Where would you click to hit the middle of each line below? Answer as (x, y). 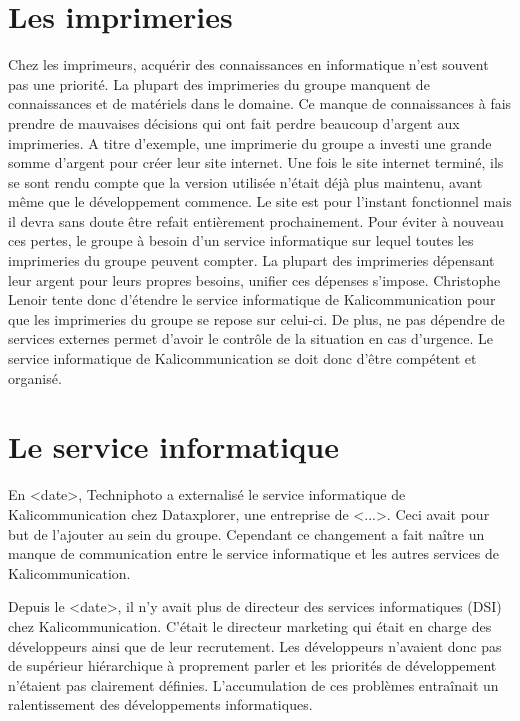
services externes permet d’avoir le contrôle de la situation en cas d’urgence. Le (250, 338)
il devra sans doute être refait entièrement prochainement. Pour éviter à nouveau (256, 220)
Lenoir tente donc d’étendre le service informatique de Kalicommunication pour (252, 299)
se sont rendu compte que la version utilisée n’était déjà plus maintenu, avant (245, 181)
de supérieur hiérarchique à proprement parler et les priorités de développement (252, 665)
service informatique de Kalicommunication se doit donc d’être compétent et (242, 358)
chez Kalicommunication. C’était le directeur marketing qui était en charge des (250, 625)
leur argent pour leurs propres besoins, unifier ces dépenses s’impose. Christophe (254, 279)
